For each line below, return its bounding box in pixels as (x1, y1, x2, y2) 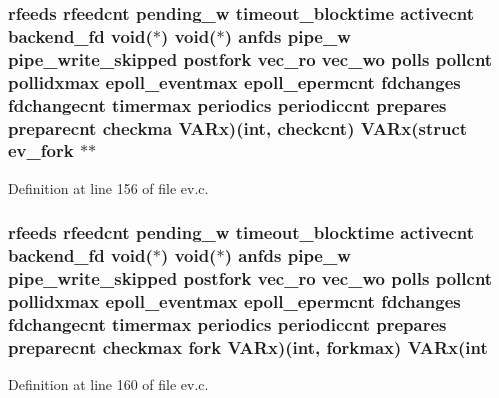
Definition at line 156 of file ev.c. (8, 177, 209, 198)
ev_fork (8, 138, 74, 163)
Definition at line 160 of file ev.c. (8, 374, 209, 395)
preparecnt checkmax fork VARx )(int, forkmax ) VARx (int (8, 334, 488, 359)
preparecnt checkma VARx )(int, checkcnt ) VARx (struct (8, 115, 468, 140)
